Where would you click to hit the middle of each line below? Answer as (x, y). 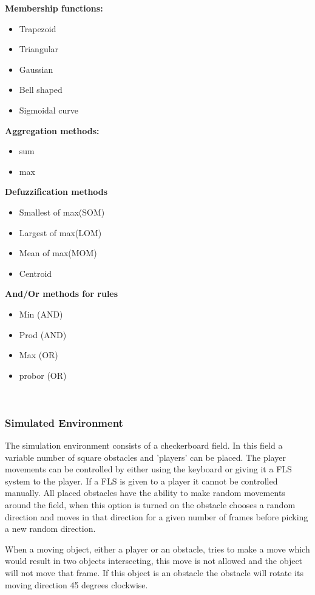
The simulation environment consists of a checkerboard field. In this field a (144, 445)
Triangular (39, 49)
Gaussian (36, 69)
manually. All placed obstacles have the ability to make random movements (145, 493)
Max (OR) (39, 355)
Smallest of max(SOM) (62, 212)
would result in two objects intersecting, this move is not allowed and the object (154, 561)
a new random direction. (50, 529)
